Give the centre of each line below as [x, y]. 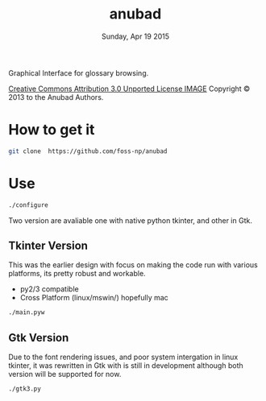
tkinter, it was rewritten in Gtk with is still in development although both [126, 366]
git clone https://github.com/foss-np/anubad [88, 151]
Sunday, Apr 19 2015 [135, 36]
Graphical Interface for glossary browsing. [79, 72]
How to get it [52, 130]
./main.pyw [27, 312]
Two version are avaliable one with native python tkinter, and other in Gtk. [130, 220]
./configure [28, 205]
